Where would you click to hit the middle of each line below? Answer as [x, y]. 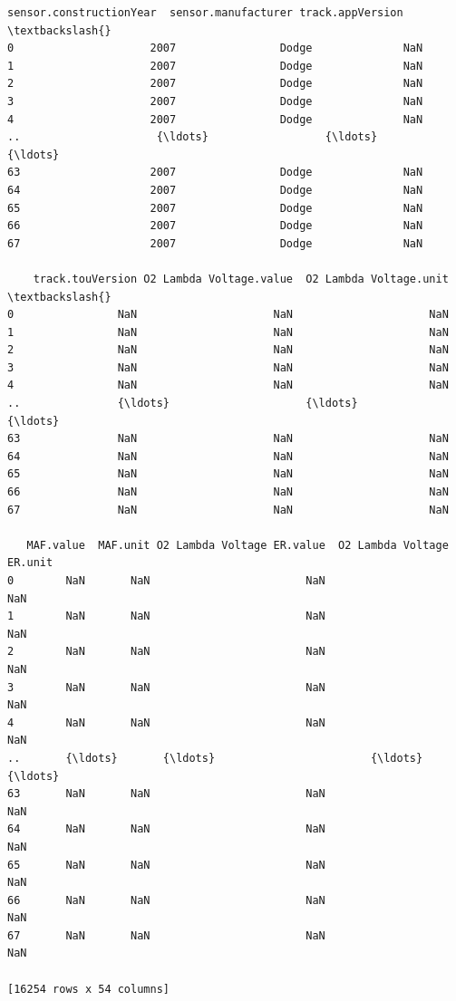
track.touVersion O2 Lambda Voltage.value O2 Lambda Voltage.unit [241, 279]
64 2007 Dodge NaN [215, 190]
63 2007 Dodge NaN [215, 173]
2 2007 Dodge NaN [215, 84]
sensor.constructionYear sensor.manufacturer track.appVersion [205, 13]
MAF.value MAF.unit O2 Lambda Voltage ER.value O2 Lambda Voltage [238, 545]
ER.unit [30, 563]
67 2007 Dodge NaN [215, 243]
